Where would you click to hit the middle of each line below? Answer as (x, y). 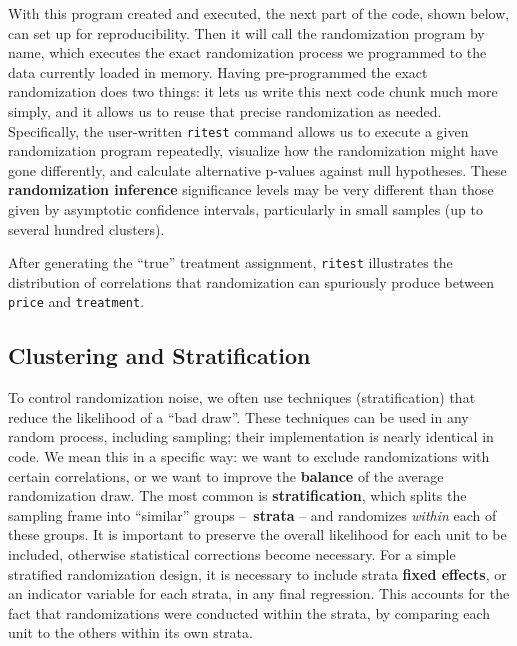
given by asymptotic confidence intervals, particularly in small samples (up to (245, 209)
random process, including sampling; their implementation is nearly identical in (251, 436)
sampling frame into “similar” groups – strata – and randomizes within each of (252, 514)
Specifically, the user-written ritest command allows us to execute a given (238, 130)
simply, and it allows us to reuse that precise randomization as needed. (225, 110)
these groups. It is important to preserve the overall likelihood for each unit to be (257, 534)
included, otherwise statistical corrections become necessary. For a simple (232, 554)
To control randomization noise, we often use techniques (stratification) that (242, 397)
